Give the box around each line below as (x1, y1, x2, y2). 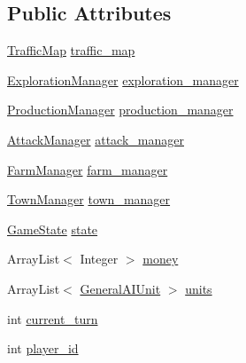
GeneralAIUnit (80, 279, 161, 297)
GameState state (7, 219, 98, 238)
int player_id (7, 339, 79, 358)
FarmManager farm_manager (7, 160, 168, 178)
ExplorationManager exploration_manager (7, 70, 239, 89)
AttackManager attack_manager (7, 130, 184, 148)
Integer (80, 249, 119, 268)
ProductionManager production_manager (7, 100, 234, 119)
